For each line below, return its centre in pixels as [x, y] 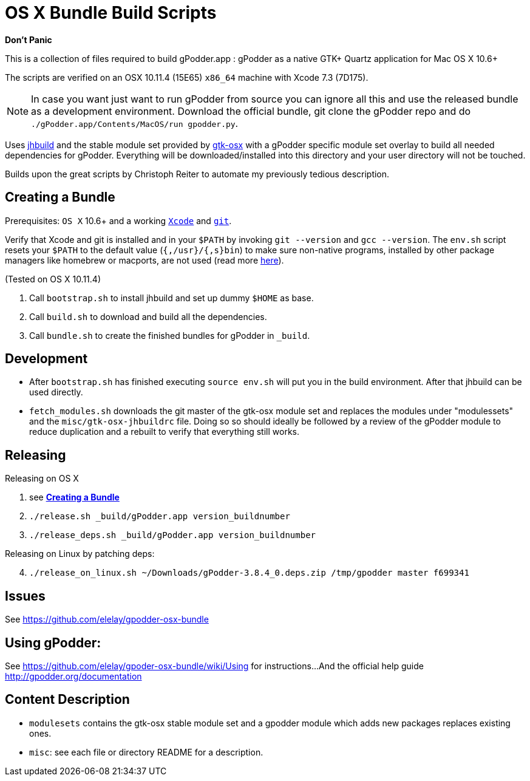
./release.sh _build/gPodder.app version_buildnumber [160, 517]
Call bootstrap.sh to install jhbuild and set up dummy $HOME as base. [172, 298]
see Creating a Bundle [74, 497]
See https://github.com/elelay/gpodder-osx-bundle [107, 619]
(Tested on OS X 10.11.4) [53, 279]
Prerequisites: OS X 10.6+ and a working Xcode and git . [118, 220]
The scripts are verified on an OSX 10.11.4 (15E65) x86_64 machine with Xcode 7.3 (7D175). [187, 77]
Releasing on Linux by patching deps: [80, 554]
